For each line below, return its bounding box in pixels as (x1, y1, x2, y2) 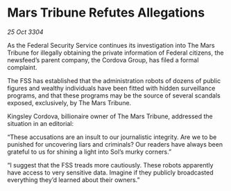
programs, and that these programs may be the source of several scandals (7, 91, 221, 100)
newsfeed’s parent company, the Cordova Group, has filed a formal (7, 55, 199, 64)
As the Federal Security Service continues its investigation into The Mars (7, 41, 215, 49)
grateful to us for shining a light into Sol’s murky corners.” (7, 147, 172, 156)
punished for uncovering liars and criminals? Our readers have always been (7, 140, 223, 148)
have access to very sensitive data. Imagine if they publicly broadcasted (7, 168, 214, 176)
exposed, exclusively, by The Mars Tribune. (7, 98, 132, 107)
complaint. (7, 63, 37, 71)
